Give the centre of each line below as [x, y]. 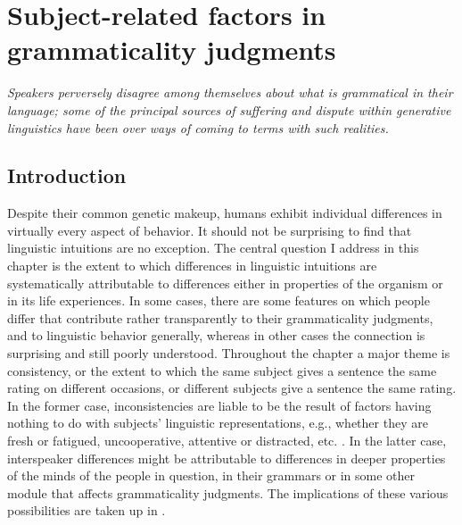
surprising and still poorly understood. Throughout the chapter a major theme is [229, 353]
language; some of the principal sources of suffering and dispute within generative [229, 109]
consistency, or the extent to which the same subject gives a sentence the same [222, 370]
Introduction [67, 175]
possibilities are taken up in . [87, 510]
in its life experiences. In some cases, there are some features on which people [219, 300]
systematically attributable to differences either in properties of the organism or [225, 283]
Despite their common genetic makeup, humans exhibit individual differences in [225, 213]
